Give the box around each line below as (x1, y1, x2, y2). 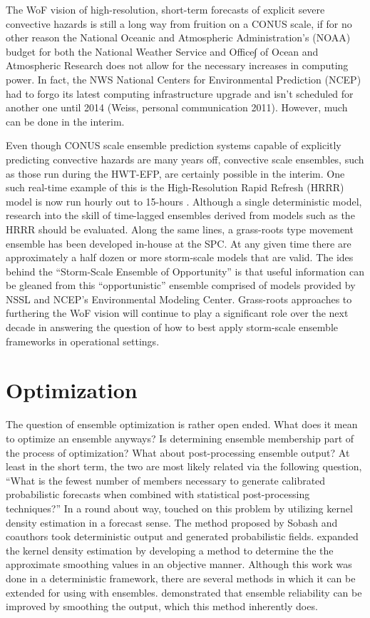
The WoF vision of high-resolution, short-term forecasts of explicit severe (6, 2, 325, 16)
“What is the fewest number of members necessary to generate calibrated (6, 472, 326, 487)
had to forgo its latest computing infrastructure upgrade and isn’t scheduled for (6, 86, 354, 101)
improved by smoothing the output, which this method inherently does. (6, 599, 318, 614)
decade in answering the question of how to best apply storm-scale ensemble (6, 320, 338, 335)
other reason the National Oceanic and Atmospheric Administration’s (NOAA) (6, 30, 351, 45)
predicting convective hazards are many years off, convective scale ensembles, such (6, 151, 364, 166)
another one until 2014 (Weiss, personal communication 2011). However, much (6, 100, 348, 115)
